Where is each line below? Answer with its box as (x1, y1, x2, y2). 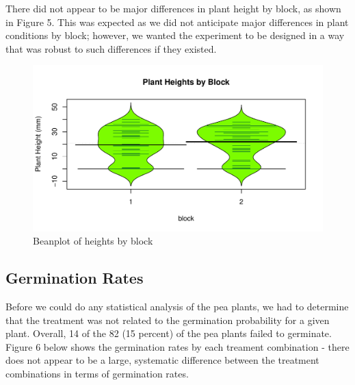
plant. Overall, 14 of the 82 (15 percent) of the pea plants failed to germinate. (5, 326, 332, 340)
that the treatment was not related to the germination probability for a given (5, 312, 330, 327)
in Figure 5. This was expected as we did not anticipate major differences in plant (5, 14, 349, 29)
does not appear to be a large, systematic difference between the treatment (5, 353, 319, 367)
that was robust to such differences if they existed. (5, 41, 217, 55)
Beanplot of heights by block (33, 234, 153, 248)
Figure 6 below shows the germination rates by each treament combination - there (5, 339, 350, 353)
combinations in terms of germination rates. (5, 366, 189, 380)
